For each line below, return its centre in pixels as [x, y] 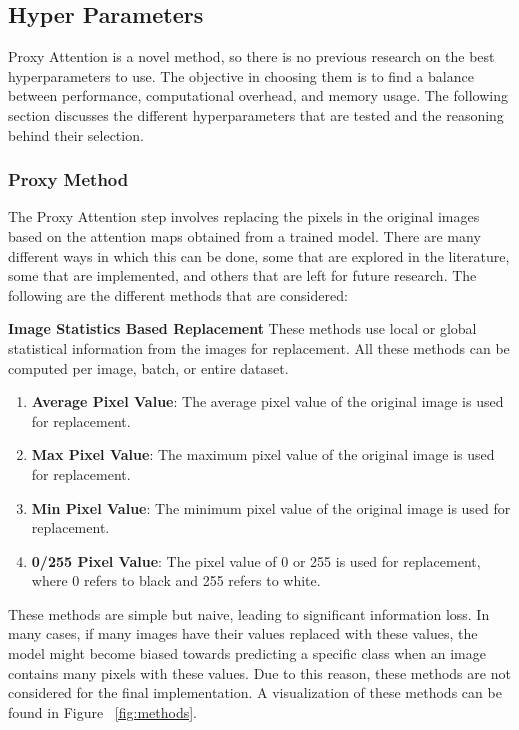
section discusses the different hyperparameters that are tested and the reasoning [256, 114]
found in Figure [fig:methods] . [102, 711]
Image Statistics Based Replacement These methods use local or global [242, 328]
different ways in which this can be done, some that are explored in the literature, [259, 255]
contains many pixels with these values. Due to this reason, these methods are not [259, 672]
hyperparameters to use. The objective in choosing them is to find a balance [241, 75]
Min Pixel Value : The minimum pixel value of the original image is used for [271, 507]
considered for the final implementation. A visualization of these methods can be [255, 692]
